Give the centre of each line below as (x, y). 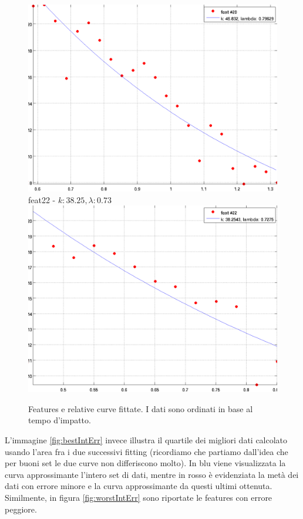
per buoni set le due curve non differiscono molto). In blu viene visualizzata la (145, 463)
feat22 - (42, 199)
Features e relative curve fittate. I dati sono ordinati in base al (141, 408)
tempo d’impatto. (60, 420)
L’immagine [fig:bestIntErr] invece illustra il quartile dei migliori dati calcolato (146, 439)
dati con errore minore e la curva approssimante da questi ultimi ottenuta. (139, 486)
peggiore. (21, 509)
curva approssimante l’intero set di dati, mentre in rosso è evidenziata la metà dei (152, 474)
